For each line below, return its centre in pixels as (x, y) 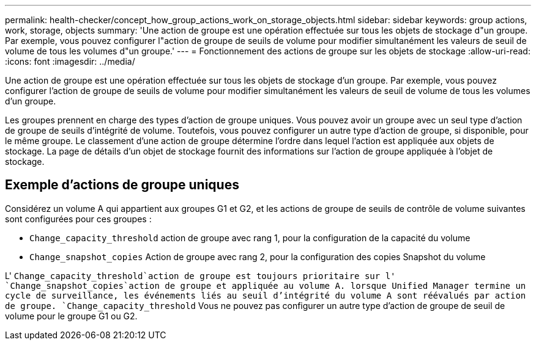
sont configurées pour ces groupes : (78, 219)
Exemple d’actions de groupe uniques (122, 185)
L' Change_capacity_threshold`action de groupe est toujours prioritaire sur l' (200, 275)
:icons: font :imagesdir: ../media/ (70, 61)
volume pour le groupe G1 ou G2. (71, 316)
